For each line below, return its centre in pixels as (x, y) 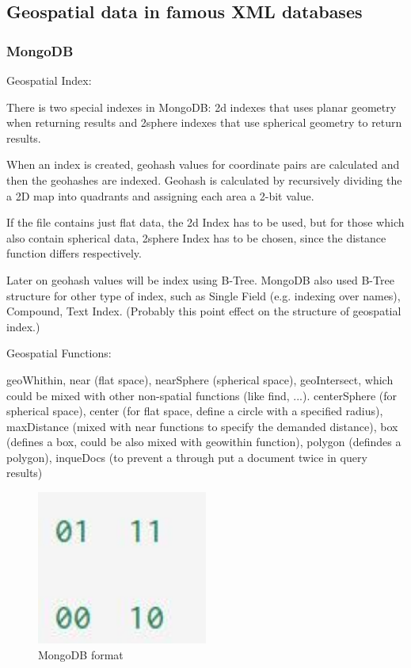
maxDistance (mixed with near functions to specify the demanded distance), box (202, 426)
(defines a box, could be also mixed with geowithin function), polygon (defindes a (204, 442)
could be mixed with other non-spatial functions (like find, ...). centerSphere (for (202, 395)
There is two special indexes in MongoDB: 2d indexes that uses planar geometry (202, 107)
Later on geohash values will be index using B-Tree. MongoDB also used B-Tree (200, 279)
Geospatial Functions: (59, 353)
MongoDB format (81, 654)
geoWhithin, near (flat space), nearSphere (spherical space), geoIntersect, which (200, 379)
